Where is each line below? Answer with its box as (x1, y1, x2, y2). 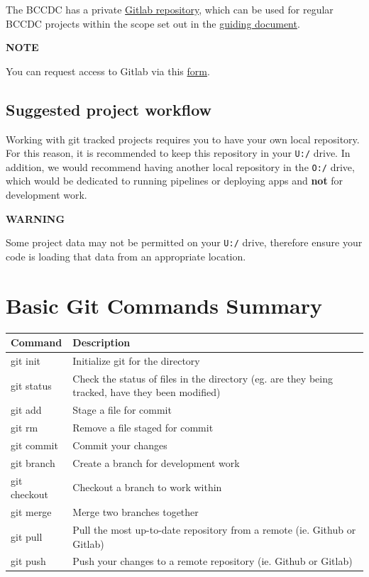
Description (72, 335, 131, 350)
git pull (11, 529, 43, 544)
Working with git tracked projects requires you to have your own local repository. (6, 131, 360, 146)
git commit (11, 437, 58, 452)
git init (11, 353, 41, 368)
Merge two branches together (72, 505, 199, 520)
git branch (11, 455, 55, 470)
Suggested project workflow (6, 98, 212, 120)
